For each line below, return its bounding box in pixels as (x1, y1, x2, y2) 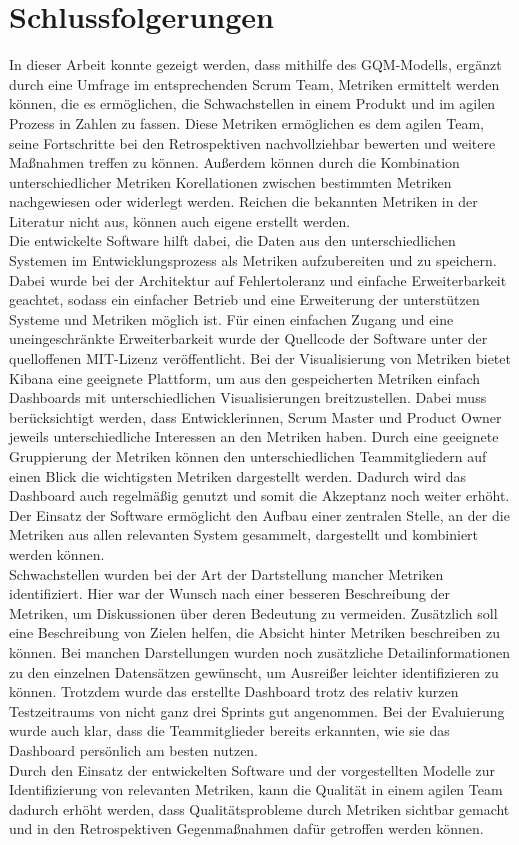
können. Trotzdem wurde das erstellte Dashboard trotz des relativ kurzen (9, 681, 459, 702)
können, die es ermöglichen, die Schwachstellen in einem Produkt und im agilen (9, 93, 496, 114)
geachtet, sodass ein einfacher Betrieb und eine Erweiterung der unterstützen (9, 289, 480, 310)
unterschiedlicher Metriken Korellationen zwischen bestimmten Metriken (9, 171, 452, 192)
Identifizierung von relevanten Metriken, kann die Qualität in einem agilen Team (9, 779, 503, 800)
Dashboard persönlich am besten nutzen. (9, 739, 259, 760)
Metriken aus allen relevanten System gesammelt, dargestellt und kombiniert (9, 524, 479, 545)
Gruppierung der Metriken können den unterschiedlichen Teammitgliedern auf (9, 446, 487, 466)
